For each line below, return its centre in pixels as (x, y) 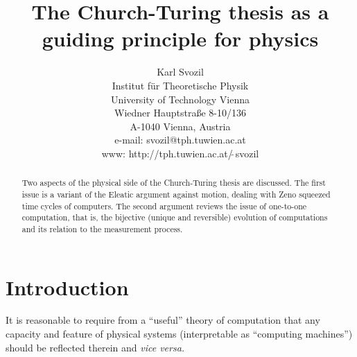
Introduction (67, 287)
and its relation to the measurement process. (102, 228)
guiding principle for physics (180, 38)
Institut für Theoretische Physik (180, 85)
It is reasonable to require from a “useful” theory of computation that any (163, 320)
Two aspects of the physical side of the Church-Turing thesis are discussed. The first (174, 183)
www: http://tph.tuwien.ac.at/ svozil (180, 153)
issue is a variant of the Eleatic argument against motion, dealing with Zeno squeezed (176, 194)
